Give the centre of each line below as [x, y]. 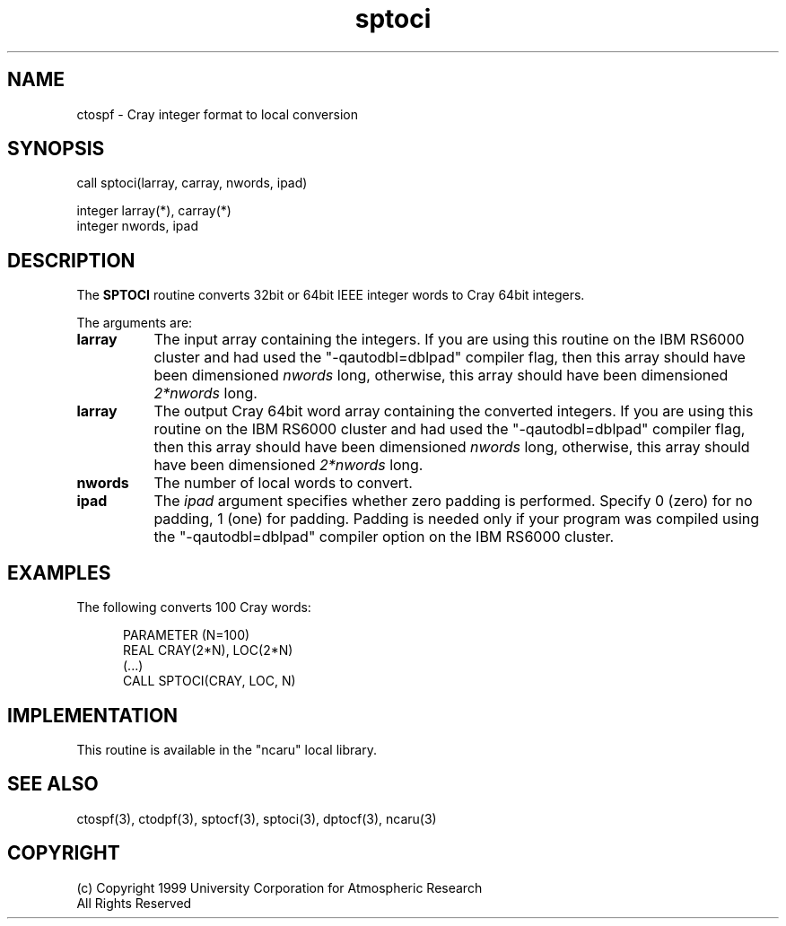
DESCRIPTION [71, 260]
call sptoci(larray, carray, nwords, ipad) [192, 183]
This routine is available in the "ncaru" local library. [227, 749]
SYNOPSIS [56, 149]
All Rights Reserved [134, 903]
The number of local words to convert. [283, 483]
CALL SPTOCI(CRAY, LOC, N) [210, 681]
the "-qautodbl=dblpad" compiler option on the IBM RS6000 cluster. [384, 537]
